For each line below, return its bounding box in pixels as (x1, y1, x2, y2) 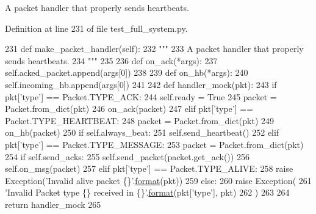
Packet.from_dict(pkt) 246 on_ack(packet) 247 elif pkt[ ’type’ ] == (5, 102, 254, 115)
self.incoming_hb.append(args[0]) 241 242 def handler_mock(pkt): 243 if (5, 78, 277, 90)
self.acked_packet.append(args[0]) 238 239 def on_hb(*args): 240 (5, 66, 248, 79)
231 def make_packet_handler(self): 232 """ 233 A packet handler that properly (5, 42, 304, 55)
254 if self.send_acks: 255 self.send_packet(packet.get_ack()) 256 (5, 150, 250, 163)
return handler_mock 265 (5, 197, 101, 210)
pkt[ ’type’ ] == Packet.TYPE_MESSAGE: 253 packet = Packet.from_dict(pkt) (5, 138, 304, 150)
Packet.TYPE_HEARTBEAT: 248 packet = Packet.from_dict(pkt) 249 (5, 114, 275, 127)
